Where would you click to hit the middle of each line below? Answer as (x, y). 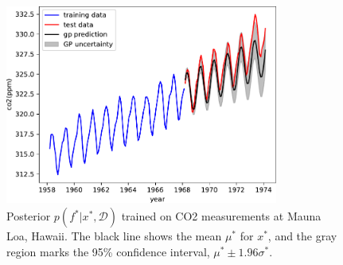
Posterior (29, 216)
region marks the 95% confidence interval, (108, 251)
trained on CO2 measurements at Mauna (221, 216)
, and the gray (302, 236)
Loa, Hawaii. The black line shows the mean (114, 236)
